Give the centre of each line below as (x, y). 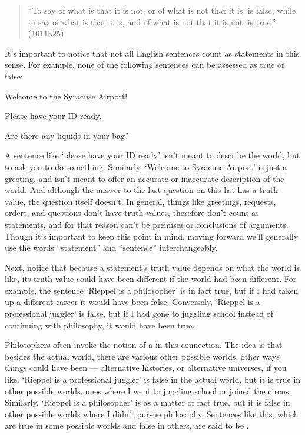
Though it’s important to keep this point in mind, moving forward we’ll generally (152, 236)
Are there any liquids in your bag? (67, 135)
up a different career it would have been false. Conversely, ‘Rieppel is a (132, 302)
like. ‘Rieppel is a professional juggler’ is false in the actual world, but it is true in (153, 379)
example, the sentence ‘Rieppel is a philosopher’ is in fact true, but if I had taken (152, 290)
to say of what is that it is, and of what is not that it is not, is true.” (152, 21)
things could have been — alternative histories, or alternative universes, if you (146, 368)
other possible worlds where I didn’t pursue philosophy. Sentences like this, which (152, 414)
